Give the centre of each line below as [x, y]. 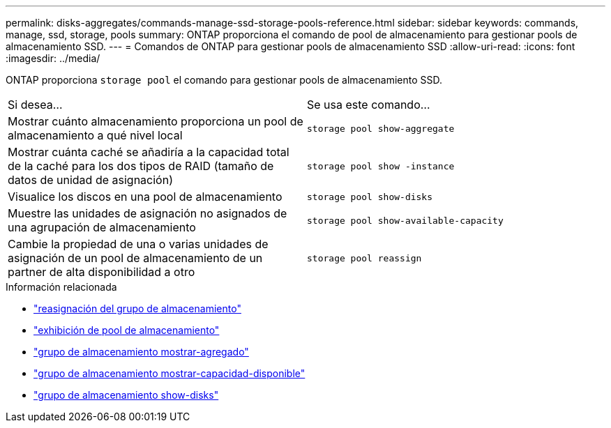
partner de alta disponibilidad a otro [101, 272]
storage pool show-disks [370, 197]
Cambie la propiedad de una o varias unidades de [138, 244]
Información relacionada [61, 287]
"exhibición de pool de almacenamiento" [127, 330]
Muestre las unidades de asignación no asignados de [148, 213]
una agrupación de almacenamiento [102, 227]
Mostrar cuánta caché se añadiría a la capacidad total [149, 152]
